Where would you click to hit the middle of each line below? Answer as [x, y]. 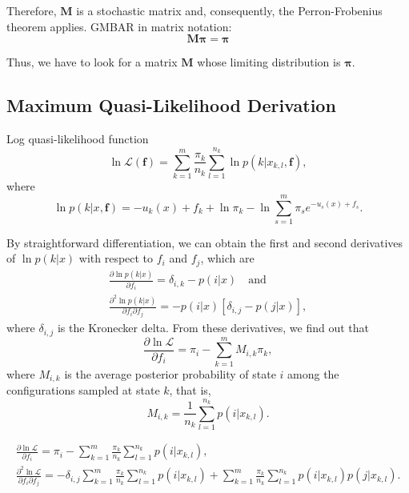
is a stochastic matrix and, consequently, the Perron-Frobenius [229, 10]
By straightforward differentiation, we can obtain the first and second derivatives [205, 242]
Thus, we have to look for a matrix [92, 62]
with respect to [116, 258]
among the [313, 373]
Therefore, [32, 10]
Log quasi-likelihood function [78, 138]
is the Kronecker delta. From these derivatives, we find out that [213, 328]
